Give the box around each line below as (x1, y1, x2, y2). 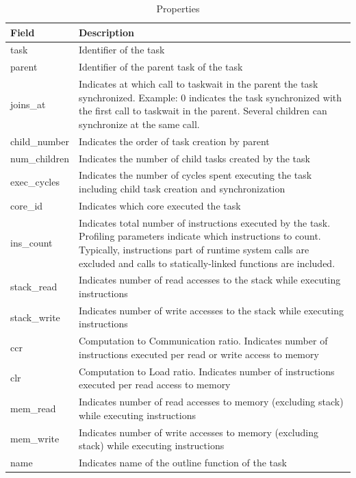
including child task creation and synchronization (79, 181, 285, 196)
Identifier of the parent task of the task (79, 60, 243, 74)
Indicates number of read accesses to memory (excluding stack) (79, 394, 344, 409)
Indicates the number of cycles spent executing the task (79, 168, 312, 182)
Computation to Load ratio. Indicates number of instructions (79, 364, 335, 378)
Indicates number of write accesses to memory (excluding (79, 425, 319, 439)
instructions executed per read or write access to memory (79, 347, 319, 361)
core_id (10, 198, 43, 212)
